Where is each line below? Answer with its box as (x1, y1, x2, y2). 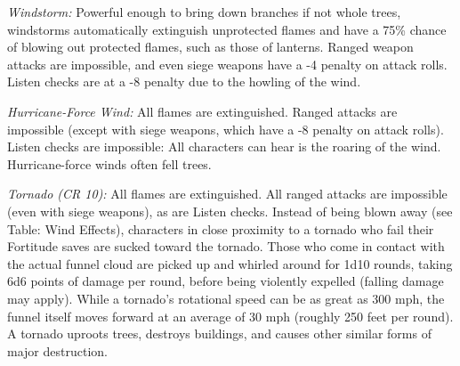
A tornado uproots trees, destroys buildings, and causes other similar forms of (7, 324, 432, 343)
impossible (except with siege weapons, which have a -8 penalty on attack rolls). (7, 119, 444, 138)
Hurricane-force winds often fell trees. (7, 154, 212, 173)
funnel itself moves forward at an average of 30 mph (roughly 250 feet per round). (7, 306, 454, 325)
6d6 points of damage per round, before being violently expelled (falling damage (7, 272, 444, 290)
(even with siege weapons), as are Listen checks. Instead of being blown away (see (7, 201, 453, 220)
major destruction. (7, 341, 108, 360)
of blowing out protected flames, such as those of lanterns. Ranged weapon (7, 37, 414, 56)
